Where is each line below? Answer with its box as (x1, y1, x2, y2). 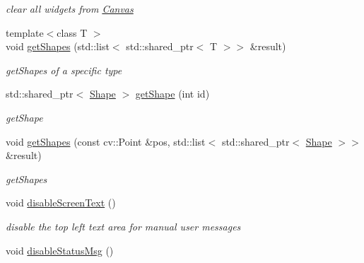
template (6, 25, 44, 40)
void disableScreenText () (6, 195, 116, 210)
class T (57, 25, 88, 40)
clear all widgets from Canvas (6, 1, 134, 16)
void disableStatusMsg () (6, 242, 114, 257)
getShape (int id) (135, 86, 210, 101)
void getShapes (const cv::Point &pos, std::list (6, 134, 206, 148)
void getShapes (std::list (6, 39, 110, 54)
